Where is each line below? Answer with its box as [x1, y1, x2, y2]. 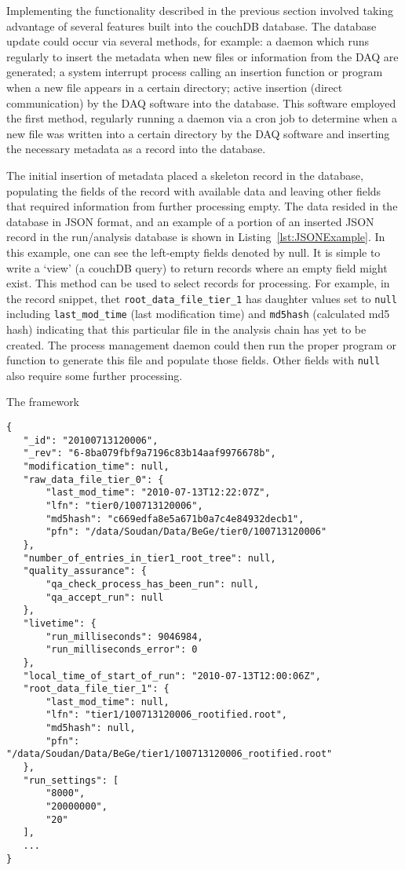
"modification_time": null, [23, 461, 170, 472]
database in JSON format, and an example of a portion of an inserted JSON [6, 213, 374, 229]
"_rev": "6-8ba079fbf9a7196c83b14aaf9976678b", [23, 448, 276, 459]
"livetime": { [23, 617, 97, 629]
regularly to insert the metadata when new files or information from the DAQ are [6, 48, 399, 64]
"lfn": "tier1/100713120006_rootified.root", [46, 709, 287, 721]
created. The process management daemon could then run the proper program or [6, 336, 397, 353]
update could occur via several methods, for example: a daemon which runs [6, 33, 369, 49]
